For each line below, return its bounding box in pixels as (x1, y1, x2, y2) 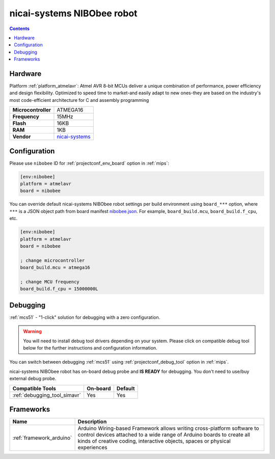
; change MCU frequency (20, 279, 80, 285)
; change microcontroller (20, 257, 85, 263)
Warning (23, 329, 42, 335)
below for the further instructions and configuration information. (23, 345, 157, 351)
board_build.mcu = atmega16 (20, 265, 90, 271)
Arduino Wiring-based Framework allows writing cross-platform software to (77, 425, 259, 432)
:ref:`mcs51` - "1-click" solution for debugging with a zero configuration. (9, 314, 160, 320)
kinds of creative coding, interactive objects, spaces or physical (77, 438, 231, 445)
